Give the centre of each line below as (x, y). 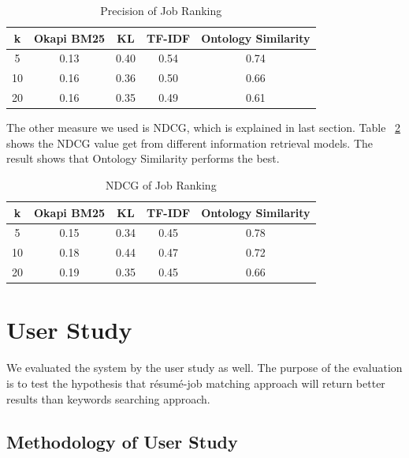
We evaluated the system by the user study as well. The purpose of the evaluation (204, 368)
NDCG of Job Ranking (161, 185)
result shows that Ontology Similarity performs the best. (143, 158)
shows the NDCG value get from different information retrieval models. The (190, 143)
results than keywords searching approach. (108, 398)
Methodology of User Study (122, 441)
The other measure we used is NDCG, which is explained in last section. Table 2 (204, 128)
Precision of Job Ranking (161, 10)
